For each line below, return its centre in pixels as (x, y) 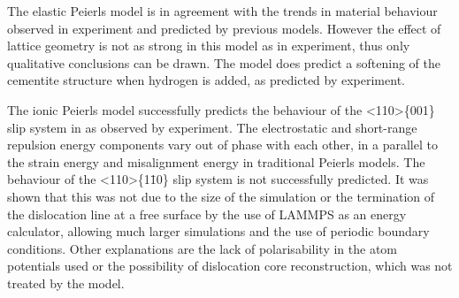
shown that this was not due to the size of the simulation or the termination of (221, 196)
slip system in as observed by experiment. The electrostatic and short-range (212, 127)
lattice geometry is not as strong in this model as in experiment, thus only (209, 46)
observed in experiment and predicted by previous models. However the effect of (224, 28)
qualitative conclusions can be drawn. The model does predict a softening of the (224, 62)
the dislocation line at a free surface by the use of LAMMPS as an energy (207, 214)
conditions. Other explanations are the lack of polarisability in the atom (202, 248)
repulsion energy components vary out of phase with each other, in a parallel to (222, 145)
